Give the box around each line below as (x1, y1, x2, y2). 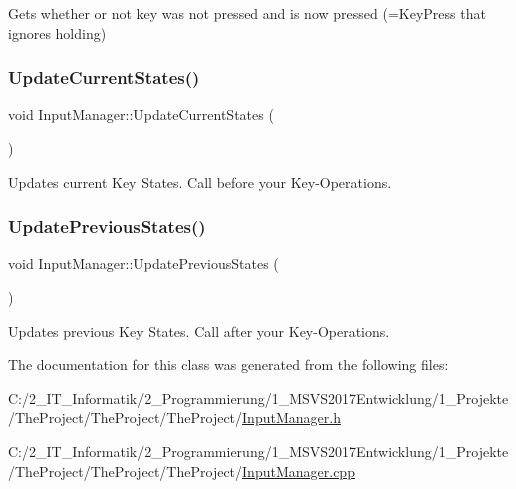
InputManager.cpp (242, 460, 355, 481)
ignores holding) (8, 22, 107, 43)
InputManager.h (242, 407, 341, 428)
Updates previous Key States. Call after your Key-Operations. (8, 320, 390, 341)
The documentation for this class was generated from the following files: (8, 354, 449, 375)
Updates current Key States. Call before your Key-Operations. (8, 171, 392, 192)
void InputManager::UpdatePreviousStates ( (8, 253, 279, 274)
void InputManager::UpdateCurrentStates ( (8, 104, 274, 125)
